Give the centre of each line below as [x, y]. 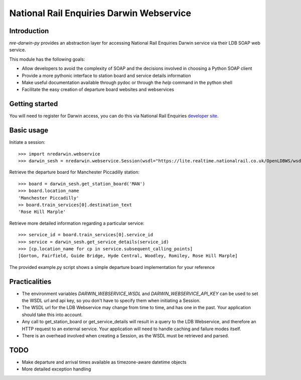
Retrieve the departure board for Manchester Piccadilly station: [74, 172]
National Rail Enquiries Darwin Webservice [100, 13]
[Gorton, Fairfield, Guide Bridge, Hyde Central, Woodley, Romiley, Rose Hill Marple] [128, 256]
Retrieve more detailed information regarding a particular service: [77, 223]
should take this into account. [52, 315]
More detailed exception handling [56, 369]
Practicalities [30, 281]
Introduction [29, 31]
